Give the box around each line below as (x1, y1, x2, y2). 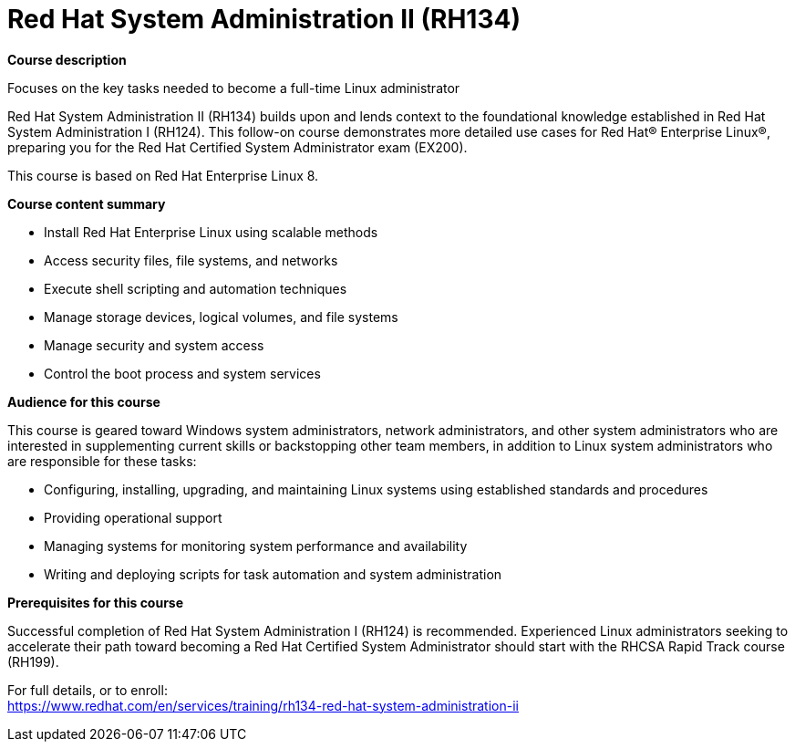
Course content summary (7, 195, 166, 212)
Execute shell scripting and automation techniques (44, 280, 347, 296)
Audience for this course (7, 393, 160, 410)
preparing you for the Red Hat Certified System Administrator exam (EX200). (7, 139, 468, 155)
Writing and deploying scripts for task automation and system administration (44, 566, 502, 582)
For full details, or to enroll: (7, 681, 168, 698)
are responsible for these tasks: (7, 453, 197, 469)
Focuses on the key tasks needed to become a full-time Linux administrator (7, 79, 460, 96)
